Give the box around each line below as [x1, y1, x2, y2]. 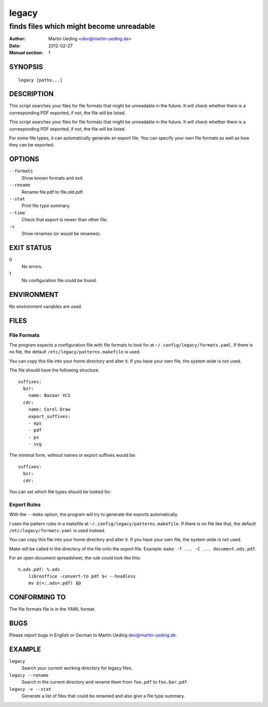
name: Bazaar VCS [28, 393, 70, 398]
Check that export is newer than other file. [21, 216, 108, 223]
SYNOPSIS [9, 63, 43, 71]
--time [9, 210, 25, 215]
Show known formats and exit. [21, 175, 84, 181]
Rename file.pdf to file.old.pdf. [21, 189, 84, 195]
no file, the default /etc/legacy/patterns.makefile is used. [9, 349, 141, 355]
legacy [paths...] [18, 77, 63, 83]
